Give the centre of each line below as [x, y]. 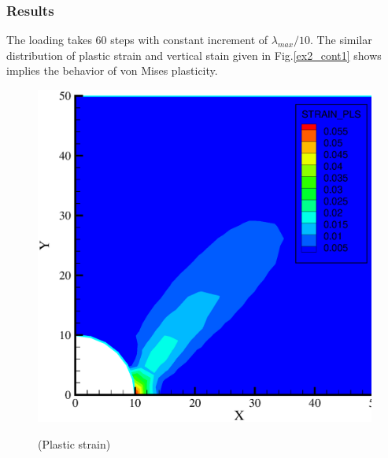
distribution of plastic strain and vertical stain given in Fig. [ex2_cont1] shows [194, 55]
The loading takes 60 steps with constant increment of [137, 40]
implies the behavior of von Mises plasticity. [112, 70]
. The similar [341, 40]
